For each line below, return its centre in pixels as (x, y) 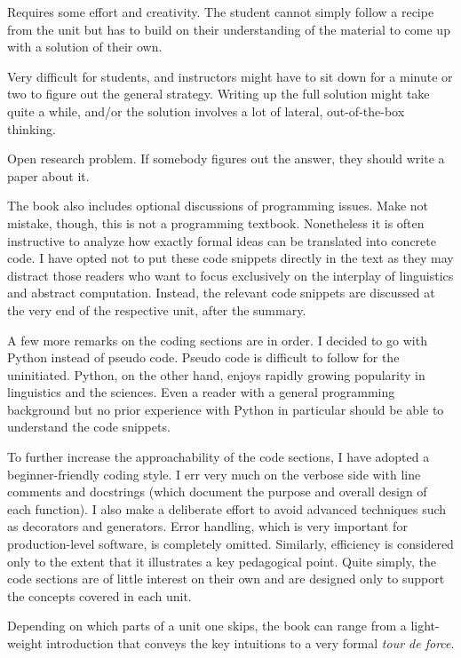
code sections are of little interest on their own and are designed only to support (226, 579)
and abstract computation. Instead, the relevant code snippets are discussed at (221, 293)
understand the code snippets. (89, 427)
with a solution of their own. (85, 47)
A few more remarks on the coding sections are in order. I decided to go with (217, 340)
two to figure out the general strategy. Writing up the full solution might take (219, 94)
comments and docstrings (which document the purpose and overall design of (217, 492)
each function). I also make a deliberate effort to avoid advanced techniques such (227, 508)
